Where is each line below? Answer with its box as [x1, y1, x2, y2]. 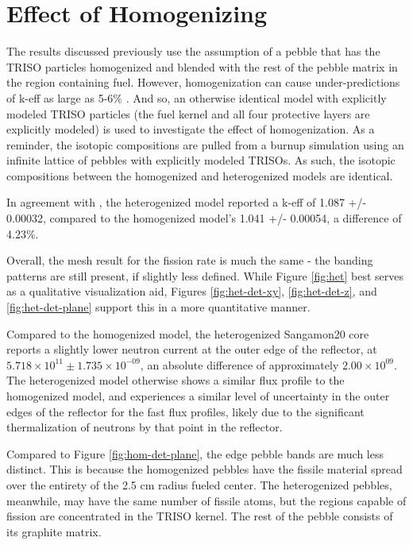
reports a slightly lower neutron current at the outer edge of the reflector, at [6, 341, 377, 358]
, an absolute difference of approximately [140, 356, 339, 373]
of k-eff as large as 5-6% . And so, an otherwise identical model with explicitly [6, 89, 387, 106]
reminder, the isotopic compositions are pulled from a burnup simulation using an [6, 136, 404, 153]
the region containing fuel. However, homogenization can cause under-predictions [6, 74, 400, 91]
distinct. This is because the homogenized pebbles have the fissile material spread [6, 461, 403, 477]
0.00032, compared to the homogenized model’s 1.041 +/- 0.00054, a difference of [6, 210, 402, 226]
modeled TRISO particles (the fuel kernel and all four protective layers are [6, 105, 370, 122]
